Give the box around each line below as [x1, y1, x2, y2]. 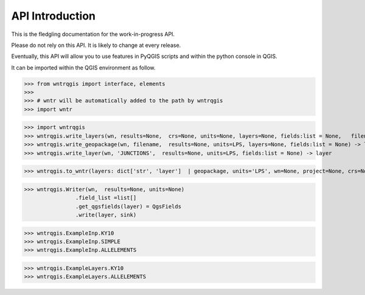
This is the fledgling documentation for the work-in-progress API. [11, 30, 175, 38]
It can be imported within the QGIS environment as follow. [11, 64, 156, 71]
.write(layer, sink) [75, 211, 137, 218]
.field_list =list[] [75, 194, 137, 201]
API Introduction [11, 9, 96, 23]
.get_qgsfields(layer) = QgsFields [75, 203, 182, 210]
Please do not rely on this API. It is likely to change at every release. [11, 41, 181, 49]
